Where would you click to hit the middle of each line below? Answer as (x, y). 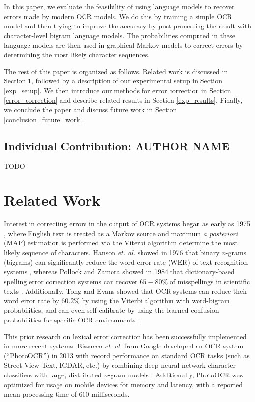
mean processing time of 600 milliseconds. (67, 394)
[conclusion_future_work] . (44, 119)
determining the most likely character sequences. (77, 54)
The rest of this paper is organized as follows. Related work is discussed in (116, 71)
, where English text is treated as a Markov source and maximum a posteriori (121, 233)
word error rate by (32, 300)
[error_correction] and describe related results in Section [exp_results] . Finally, (123, 100)
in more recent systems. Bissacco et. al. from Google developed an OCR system (124, 346)
